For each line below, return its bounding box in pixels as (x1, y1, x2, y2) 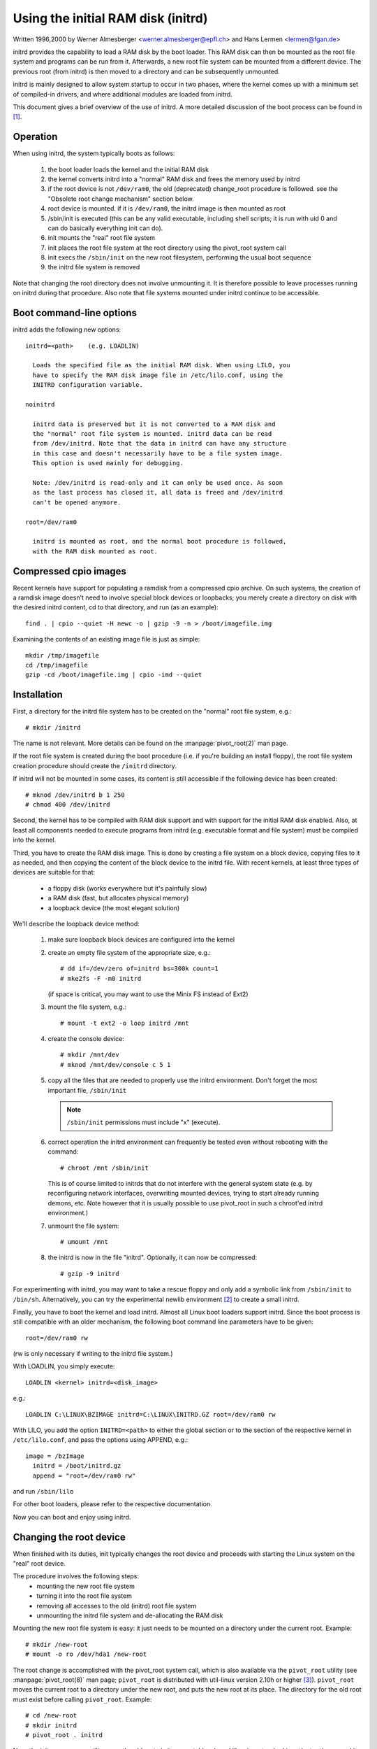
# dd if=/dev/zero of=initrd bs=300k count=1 (60, 965, 219, 972)
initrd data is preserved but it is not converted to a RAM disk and (32, 420, 276, 428)
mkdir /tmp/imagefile (25, 651, 99, 659)
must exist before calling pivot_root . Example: (13, 1695, 152, 1704)
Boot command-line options (13, 307, 138, 319)
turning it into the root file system (36, 1592, 133, 1600)
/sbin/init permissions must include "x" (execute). (66, 1118, 221, 1126)
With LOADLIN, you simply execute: (13, 1362, 115, 1371)
